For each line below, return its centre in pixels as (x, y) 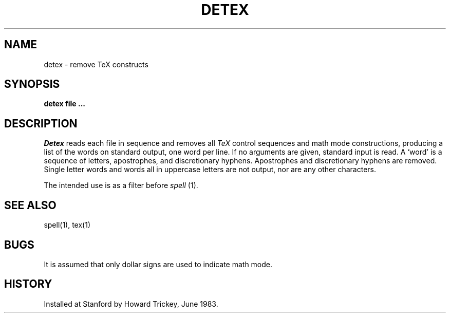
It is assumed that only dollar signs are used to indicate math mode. (158, 264)
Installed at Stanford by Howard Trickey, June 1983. (131, 304)
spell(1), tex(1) (67, 225)
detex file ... (64, 104)
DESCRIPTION (41, 123)
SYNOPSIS (32, 84)
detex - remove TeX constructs (96, 64)
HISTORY (28, 284)
